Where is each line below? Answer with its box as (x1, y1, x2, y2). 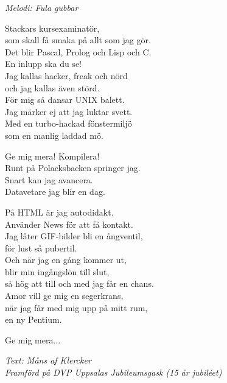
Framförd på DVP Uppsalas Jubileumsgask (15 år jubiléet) (5, 366, 222, 379)
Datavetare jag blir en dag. (5, 185, 105, 198)
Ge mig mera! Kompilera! (5, 149, 100, 162)
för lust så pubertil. (5, 241, 77, 254)
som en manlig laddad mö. (5, 128, 103, 141)
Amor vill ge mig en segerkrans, (5, 289, 124, 302)
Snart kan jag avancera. (5, 173, 93, 186)
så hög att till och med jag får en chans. (5, 277, 154, 290)
